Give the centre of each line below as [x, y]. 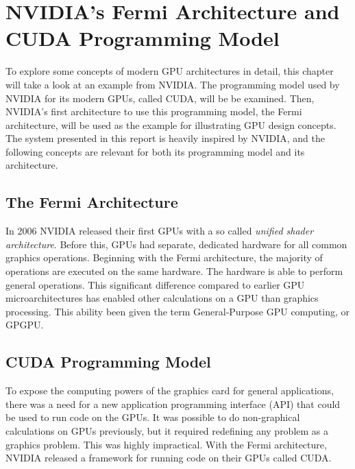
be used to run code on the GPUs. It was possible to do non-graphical [153, 417]
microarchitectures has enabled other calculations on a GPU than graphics [162, 298]
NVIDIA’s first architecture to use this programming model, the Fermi [154, 111]
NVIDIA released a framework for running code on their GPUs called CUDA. [169, 458]
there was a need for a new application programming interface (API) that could [173, 404]
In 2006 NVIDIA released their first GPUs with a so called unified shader [160, 231]
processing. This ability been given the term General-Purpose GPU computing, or [177, 311]
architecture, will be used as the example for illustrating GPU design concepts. [171, 124]
